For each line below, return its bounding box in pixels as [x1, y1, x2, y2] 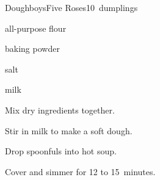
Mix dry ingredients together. [5, 103, 115, 116]
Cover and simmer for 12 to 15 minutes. [5, 165, 156, 178]
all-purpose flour [5, 21, 67, 34]
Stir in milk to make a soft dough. [5, 124, 133, 137]
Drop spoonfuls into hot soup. [5, 145, 117, 157]
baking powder [5, 42, 60, 55]
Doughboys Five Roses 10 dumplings [5, 1, 138, 13]
